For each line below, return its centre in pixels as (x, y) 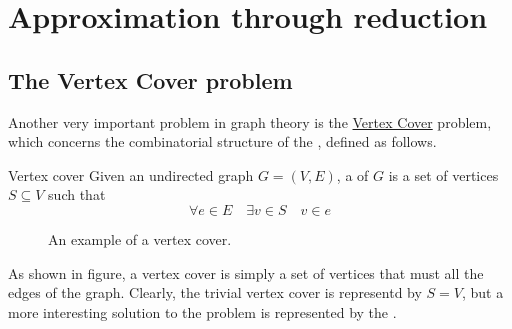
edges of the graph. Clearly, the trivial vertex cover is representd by (215, 292)
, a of (352, 174)
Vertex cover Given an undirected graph (131, 174)
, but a (482, 292)
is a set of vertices (443, 174)
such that (77, 194)
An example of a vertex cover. (140, 238)
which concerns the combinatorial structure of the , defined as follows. (222, 141)
